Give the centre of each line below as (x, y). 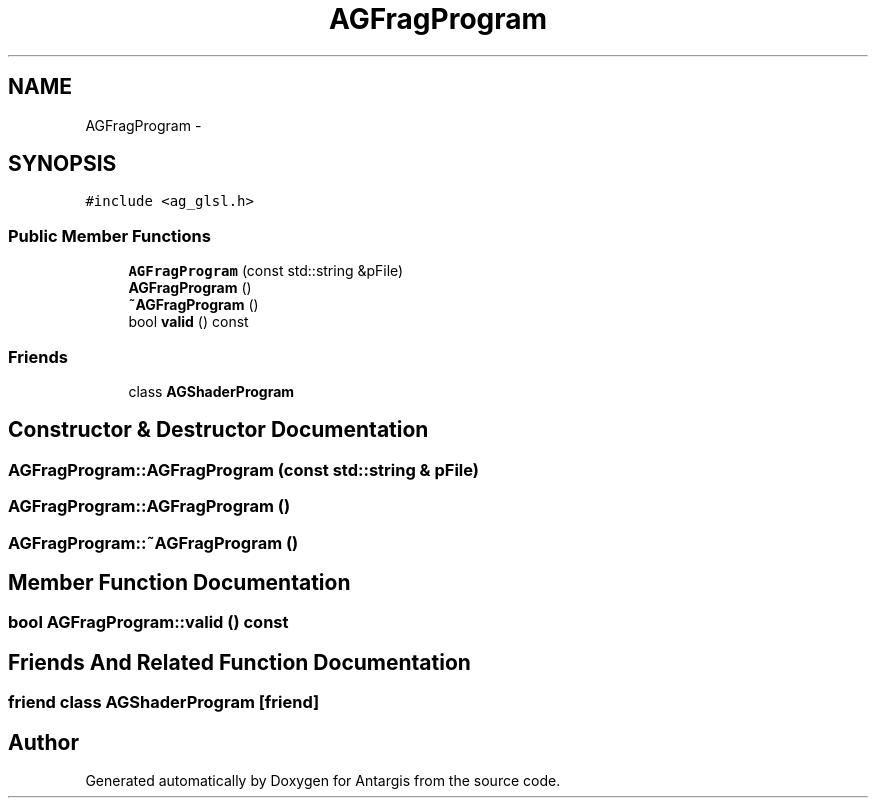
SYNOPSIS (62, 164)
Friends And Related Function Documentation (239, 662)
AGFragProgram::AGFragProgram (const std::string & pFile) (243, 469)
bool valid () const (188, 322)
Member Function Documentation (179, 582)
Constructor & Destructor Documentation (218, 430)
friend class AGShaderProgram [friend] (164, 702)
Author (43, 742)
